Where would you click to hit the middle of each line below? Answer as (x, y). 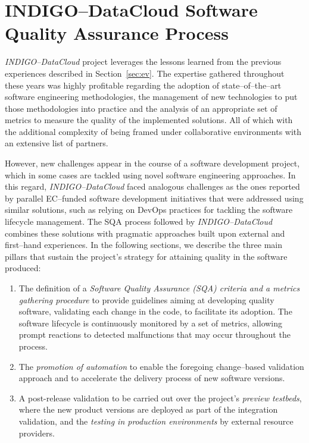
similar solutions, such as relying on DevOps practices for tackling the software (149, 210)
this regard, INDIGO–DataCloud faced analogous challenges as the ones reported (152, 186)
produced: (23, 268)
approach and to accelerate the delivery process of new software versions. (152, 378)
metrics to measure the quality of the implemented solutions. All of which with (149, 120)
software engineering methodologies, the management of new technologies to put (151, 97)
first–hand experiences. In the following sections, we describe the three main (144, 245)
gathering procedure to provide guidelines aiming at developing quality (146, 299)
